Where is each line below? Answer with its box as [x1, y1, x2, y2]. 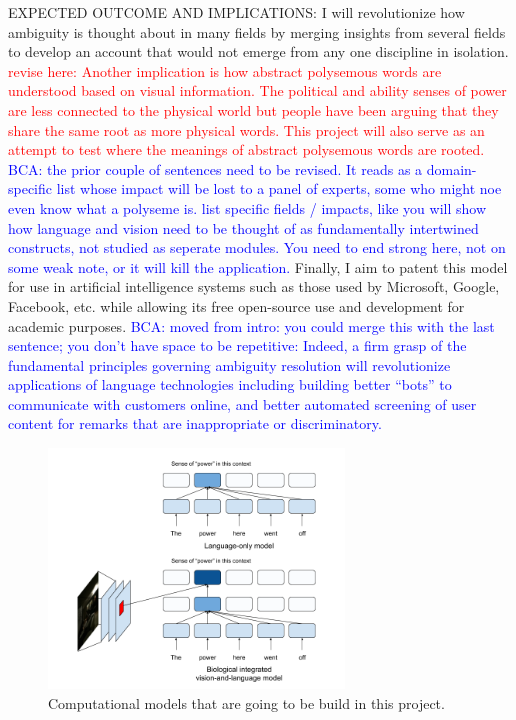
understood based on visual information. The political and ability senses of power [8, 80, 507, 101]
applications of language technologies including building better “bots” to [8, 374, 452, 395]
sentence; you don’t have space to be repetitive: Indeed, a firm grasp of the [8, 335, 467, 356]
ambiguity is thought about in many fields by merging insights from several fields [8, 21, 506, 42]
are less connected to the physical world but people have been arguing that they [8, 99, 499, 120]
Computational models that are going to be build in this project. [48, 692, 445, 713]
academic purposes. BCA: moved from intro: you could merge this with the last [8, 315, 495, 336]
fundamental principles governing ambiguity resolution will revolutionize [8, 354, 451, 375]
